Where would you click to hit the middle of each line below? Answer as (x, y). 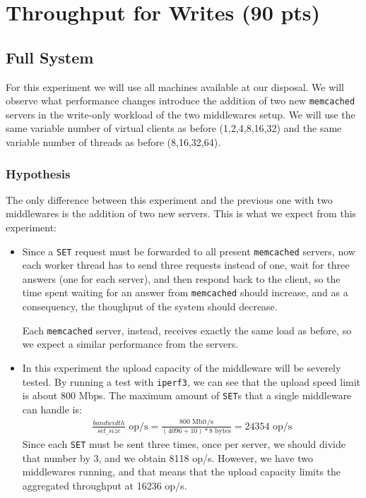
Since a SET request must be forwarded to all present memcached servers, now (189, 251)
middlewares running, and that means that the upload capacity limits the (182, 472)
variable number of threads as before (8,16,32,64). (113, 142)
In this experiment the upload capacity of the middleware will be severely (182, 367)
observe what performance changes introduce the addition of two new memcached (181, 101)
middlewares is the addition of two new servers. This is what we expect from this (181, 213)
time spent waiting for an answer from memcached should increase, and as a (185, 292)
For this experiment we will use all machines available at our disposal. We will (175, 86)
